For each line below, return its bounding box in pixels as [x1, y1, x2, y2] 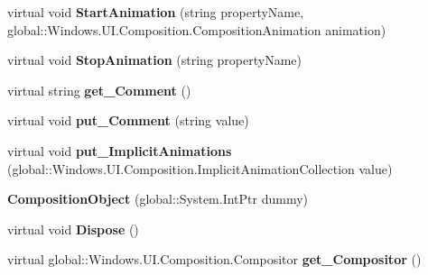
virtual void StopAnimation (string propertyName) [7, 50, 302, 69]
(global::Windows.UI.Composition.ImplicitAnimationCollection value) [7, 159, 393, 178]
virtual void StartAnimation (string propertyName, [7, 3, 304, 21]
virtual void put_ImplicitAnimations [7, 141, 232, 160]
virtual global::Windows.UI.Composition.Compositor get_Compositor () [7, 250, 422, 269]
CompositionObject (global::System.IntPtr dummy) [7, 189, 309, 208]
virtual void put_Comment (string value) [7, 111, 249, 130]
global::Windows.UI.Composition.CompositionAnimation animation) [7, 20, 386, 39]
